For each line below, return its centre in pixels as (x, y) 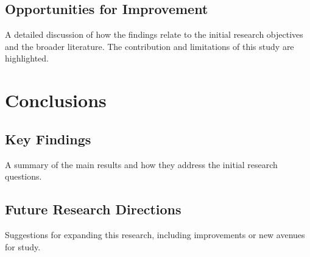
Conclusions (56, 100)
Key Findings (48, 139)
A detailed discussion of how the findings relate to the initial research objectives (154, 34)
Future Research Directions (93, 209)
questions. (23, 176)
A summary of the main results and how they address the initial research (141, 164)
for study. (23, 246)
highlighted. (27, 58)
